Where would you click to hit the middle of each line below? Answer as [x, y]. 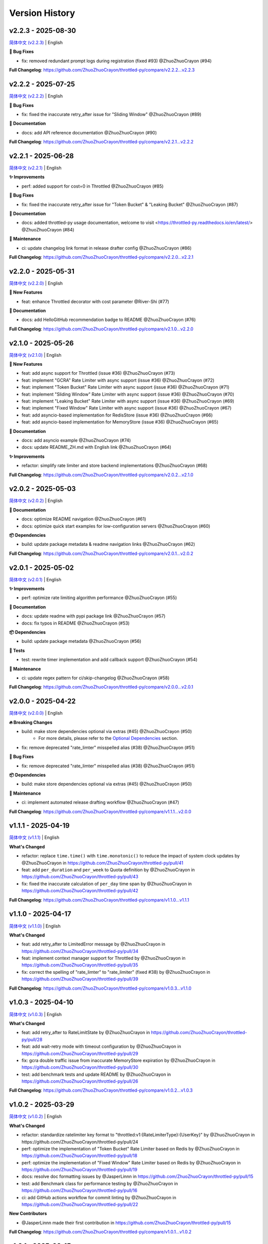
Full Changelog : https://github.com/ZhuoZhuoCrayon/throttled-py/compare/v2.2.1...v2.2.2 [101, 142]
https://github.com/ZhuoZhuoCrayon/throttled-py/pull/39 [80, 979]
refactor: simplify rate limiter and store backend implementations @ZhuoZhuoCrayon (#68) [115, 466]
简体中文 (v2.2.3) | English [36, 43]
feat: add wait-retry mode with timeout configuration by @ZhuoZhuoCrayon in [101, 1046]
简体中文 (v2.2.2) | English [36, 96]
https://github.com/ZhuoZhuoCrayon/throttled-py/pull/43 [80, 877]
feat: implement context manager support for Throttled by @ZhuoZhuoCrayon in [103, 958]
